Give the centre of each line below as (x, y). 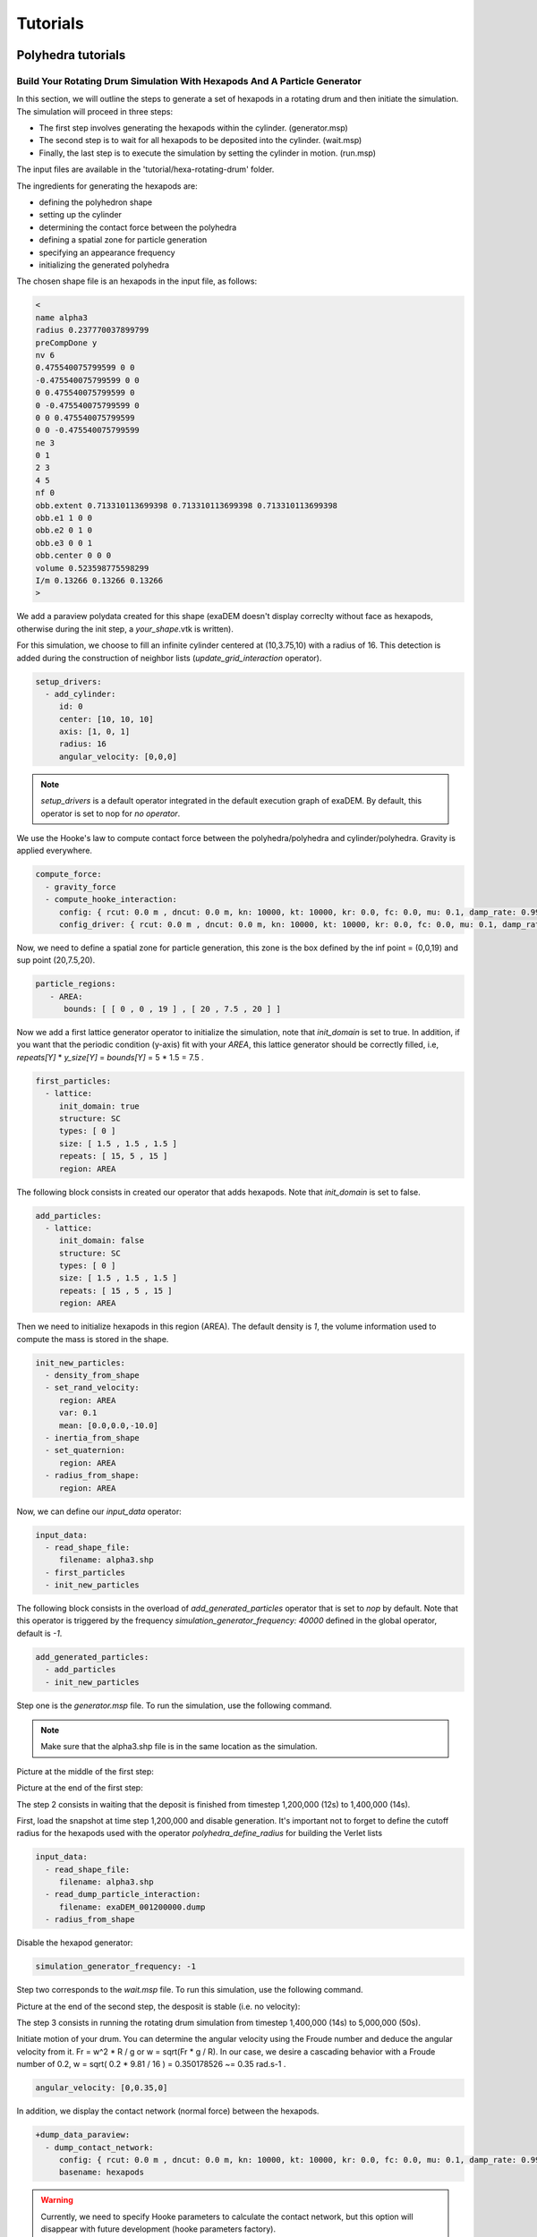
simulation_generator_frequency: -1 (116, 1967)
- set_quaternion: (85, 1450)
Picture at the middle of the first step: (85, 1771)
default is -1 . (39, 1633)
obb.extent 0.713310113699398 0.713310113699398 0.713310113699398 (187, 505)
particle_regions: (76, 984)
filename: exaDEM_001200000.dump (132, 1907)
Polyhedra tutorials (71, 55)
